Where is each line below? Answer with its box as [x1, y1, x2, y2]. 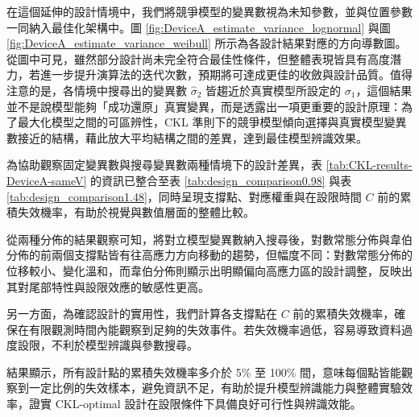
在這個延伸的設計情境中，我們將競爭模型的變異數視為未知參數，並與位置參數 [6, 3, 413, 19]
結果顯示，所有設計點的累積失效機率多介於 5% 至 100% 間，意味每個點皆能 [6, 363, 401, 380]
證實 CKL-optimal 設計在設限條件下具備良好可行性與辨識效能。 [28, 395, 362, 412]
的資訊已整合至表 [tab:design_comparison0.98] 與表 [90, 171, 352, 188]
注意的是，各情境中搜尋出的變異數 [6, 81, 187, 98]
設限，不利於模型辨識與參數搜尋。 [17, 336, 198, 353]
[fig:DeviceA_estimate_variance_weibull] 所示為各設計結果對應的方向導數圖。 [6, 35, 407, 52]
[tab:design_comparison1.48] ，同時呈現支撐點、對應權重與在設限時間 [6, 188, 362, 204]
